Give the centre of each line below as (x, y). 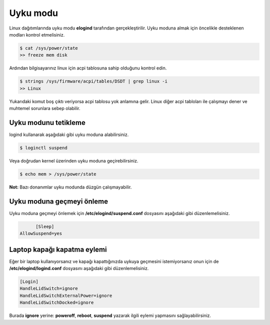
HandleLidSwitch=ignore (49, 288)
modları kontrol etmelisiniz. (37, 34)
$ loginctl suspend (43, 148)
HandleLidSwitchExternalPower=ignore (66, 295)
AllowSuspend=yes (41, 233)
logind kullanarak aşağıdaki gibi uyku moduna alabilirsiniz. (69, 134)
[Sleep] (45, 226)
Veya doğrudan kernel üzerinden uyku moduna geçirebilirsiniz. (74, 160)
